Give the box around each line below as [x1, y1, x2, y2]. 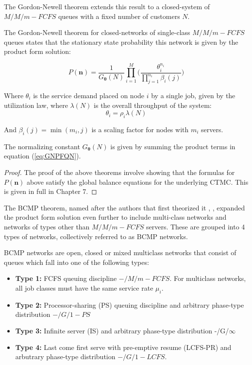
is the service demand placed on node [33, 90, 145, 101]
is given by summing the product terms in [110, 141, 235, 151]
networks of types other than [4, 221, 90, 231]
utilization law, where [4, 100, 68, 110]
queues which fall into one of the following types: [4, 257, 149, 267]
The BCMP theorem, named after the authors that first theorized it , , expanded [4, 202, 245, 212]
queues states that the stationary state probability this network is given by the [4, 36, 238, 47]
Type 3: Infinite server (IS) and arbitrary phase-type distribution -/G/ [15, 325, 229, 335]
